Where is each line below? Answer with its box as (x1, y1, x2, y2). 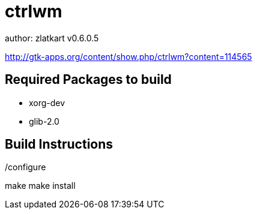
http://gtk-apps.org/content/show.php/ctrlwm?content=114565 (5, 51, 252, 62)
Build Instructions (5, 137, 113, 152)
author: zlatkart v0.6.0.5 (5, 32, 99, 43)
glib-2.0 (29, 116, 59, 126)
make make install (5, 180, 76, 191)
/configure (5, 162, 46, 173)
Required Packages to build (5, 72, 172, 88)
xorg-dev (29, 97, 65, 108)
